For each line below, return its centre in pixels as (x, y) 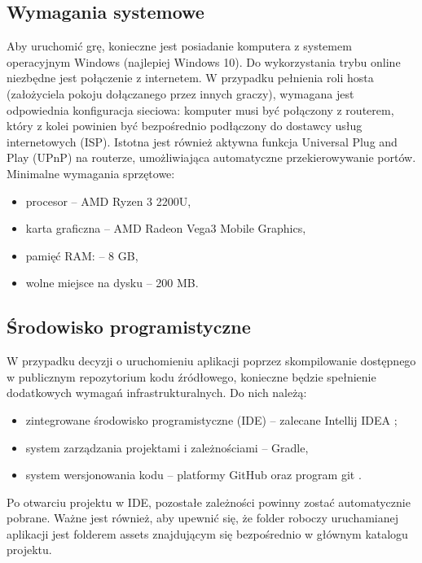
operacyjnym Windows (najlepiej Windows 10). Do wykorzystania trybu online (204, 61)
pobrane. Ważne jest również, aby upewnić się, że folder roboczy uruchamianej (203, 518)
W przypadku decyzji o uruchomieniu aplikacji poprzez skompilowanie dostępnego (211, 361)
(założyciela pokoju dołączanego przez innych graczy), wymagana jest (180, 93)
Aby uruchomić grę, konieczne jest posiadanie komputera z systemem (179, 46)
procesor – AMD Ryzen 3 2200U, (108, 201)
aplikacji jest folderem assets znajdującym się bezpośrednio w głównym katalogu (207, 533)
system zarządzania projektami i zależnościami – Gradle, (167, 447)
